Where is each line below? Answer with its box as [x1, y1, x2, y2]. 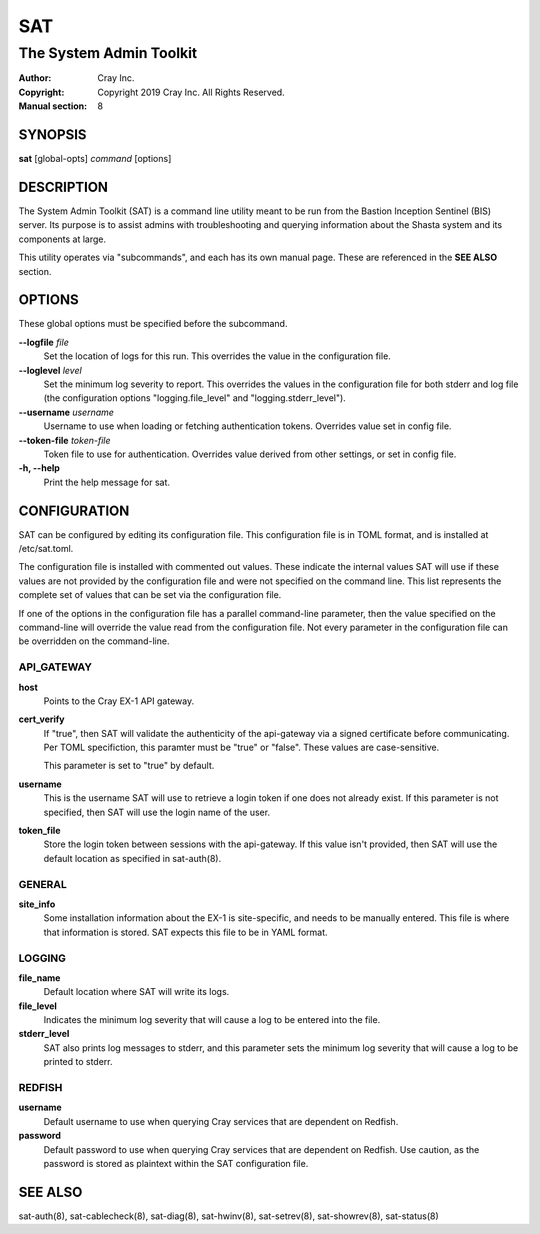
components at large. [18, 233, 107, 245]
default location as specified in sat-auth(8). [43, 852, 222, 864]
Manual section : [18, 100, 88, 112]
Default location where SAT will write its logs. [43, 986, 230, 998]
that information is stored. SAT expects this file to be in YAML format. [43, 926, 329, 938]
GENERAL [18, 877, 67, 891]
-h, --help [18, 462, 60, 474]
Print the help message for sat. [43, 476, 170, 488]
